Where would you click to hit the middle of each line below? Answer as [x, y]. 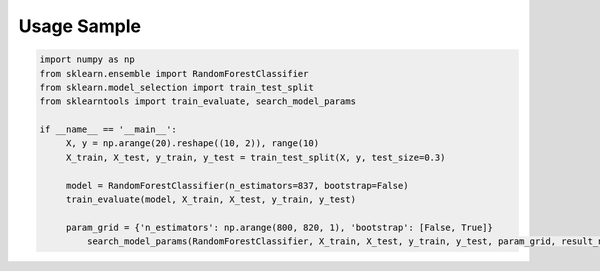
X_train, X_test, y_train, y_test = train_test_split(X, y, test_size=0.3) [255, 157]
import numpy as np [87, 59]
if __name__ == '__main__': [108, 129]
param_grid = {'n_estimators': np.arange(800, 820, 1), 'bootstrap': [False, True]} [279, 227]
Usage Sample [80, 26]
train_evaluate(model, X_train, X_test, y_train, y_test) [211, 199]
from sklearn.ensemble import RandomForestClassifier [174, 73]
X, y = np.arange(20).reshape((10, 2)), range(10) [192, 143]
